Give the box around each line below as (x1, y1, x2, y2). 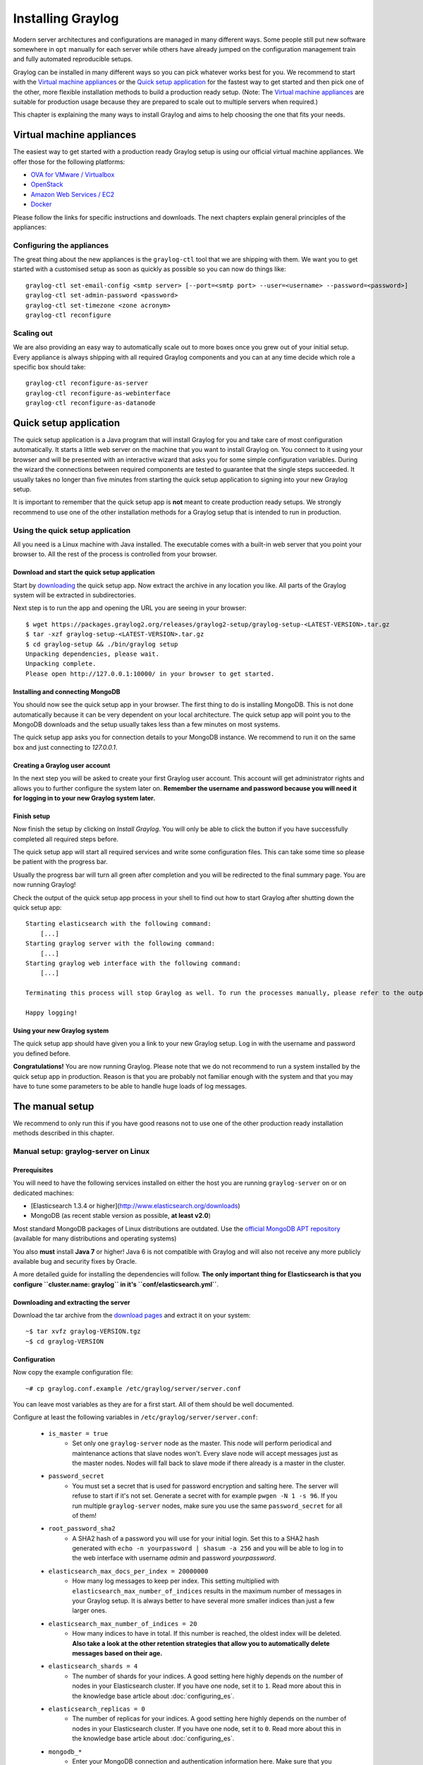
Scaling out (13, 328, 53, 338)
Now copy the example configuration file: (13, 1368, 133, 1377)
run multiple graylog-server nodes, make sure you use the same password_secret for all (72, 1501, 343, 1510)
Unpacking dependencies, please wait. (25, 650, 160, 658)
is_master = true (48, 1430, 109, 1437)
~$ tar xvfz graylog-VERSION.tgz (25, 1327, 141, 1336)
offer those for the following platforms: (13, 157, 125, 166)
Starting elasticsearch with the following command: (25, 920, 211, 928)
